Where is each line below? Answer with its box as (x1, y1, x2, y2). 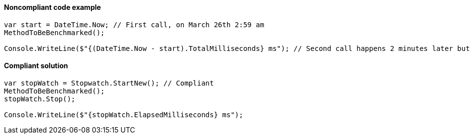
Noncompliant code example (4, 3, 101, 11)
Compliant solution (4, 61, 68, 70)
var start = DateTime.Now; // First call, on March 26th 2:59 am (4, 20, 264, 29)
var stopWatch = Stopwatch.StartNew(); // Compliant (4, 79, 214, 87)
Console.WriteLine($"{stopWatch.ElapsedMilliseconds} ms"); (4, 110, 243, 119)
